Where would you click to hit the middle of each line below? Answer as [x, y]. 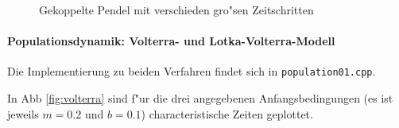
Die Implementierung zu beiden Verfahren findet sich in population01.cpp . [192, 71]
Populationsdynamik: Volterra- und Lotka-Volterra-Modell [171, 41]
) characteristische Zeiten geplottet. [227, 113]
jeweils [23, 113]
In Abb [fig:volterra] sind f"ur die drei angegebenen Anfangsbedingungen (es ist [200, 98]
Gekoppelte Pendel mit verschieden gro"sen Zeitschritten [176, 10]
